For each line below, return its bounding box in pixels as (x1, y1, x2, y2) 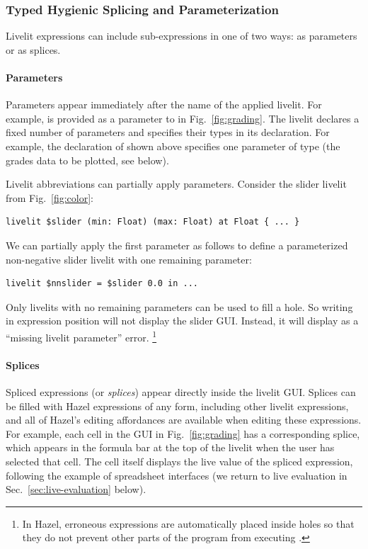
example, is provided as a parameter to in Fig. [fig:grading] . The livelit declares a (6, 111, 360, 125)
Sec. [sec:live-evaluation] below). (6, 482, 146, 497)
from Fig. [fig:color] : (6, 190, 93, 205)
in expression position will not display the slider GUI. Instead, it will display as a (6, 313, 359, 328)
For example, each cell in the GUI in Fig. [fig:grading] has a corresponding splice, (6, 426, 360, 441)
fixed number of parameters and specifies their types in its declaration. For (6, 125, 330, 140)
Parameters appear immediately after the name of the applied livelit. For (6, 97, 322, 112)
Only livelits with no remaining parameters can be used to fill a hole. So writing (6, 299, 353, 314)
